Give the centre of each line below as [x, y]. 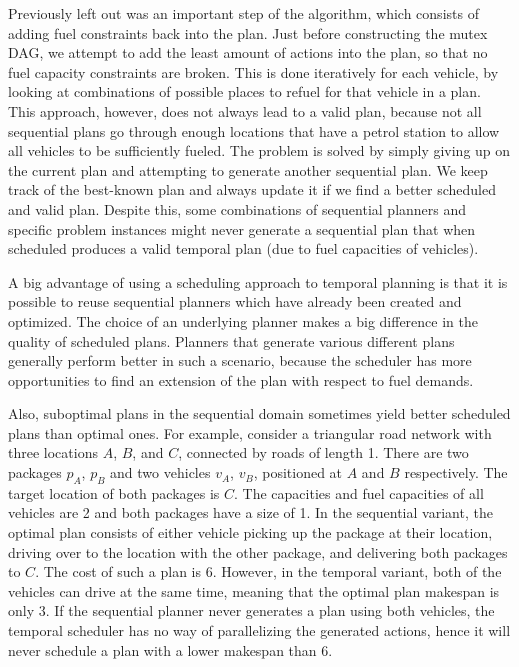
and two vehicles [160, 472]
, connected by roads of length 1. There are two [323, 452]
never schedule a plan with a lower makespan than [162, 649]
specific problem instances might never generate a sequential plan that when [242, 228]
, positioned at [298, 472]
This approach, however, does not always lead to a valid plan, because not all [245, 110]
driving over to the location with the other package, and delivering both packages [258, 551]
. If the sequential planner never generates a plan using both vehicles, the [270, 610]
